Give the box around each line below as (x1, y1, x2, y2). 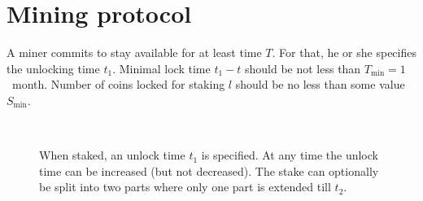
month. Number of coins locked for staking (11, 76, 225, 93)
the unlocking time (7, 59, 100, 76)
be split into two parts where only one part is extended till (39, 178, 331, 195)
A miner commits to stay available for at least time (7, 44, 262, 61)
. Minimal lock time (112, 59, 211, 76)
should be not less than (244, 59, 361, 76)
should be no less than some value (235, 76, 405, 93)
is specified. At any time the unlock (201, 146, 378, 164)
